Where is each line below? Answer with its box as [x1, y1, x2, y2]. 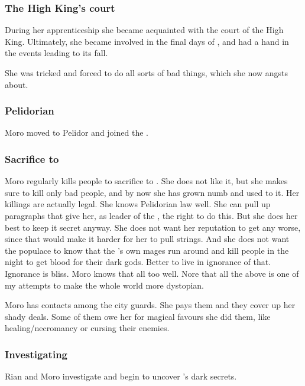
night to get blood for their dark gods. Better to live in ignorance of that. [5, 256, 271, 268]
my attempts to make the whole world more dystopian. [5, 279, 204, 291]
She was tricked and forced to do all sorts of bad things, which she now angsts [5, 67, 288, 78]
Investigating [5, 346, 67, 361]
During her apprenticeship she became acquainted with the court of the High [5, 24, 284, 36]
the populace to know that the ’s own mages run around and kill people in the [5, 244, 289, 256]
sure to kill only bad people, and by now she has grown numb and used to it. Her [5, 186, 300, 198]
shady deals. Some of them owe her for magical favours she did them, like [5, 310, 271, 322]
